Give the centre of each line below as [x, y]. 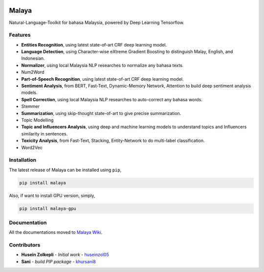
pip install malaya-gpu [48, 208]
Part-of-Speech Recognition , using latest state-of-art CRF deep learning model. [102, 79]
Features [20, 35]
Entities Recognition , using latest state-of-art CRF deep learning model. [94, 45]
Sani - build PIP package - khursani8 [59, 261]
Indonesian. [33, 58]
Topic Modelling [37, 120]
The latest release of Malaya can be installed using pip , [65, 170]
